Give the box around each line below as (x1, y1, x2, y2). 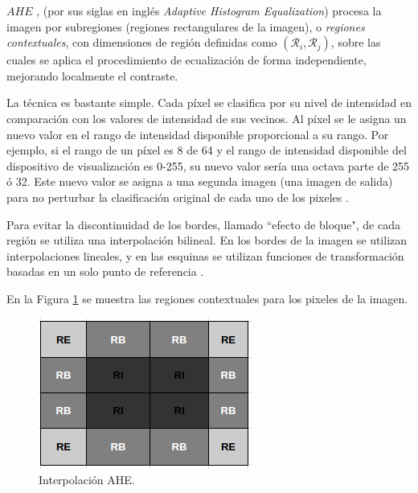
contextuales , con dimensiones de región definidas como (6, 34, 277, 51)
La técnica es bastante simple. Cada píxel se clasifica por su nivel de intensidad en (6, 94, 412, 111)
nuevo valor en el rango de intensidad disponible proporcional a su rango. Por (6, 125, 389, 142)
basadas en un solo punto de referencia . (6, 263, 204, 280)
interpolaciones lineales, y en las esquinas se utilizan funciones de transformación (6, 247, 404, 264)
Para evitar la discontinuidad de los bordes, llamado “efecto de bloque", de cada (6, 216, 400, 232)
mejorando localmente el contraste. (6, 67, 178, 84)
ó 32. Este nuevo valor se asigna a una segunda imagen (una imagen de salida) (6, 173, 393, 190)
